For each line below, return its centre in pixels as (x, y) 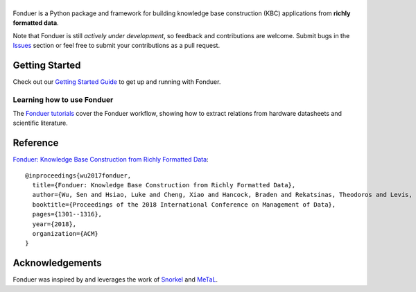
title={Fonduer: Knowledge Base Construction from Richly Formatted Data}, (164, 185)
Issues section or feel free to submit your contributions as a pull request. (116, 45)
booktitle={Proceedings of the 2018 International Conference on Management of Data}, (184, 204)
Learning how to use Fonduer (63, 99)
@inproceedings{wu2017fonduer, (78, 175)
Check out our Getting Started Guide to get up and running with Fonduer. (117, 81)
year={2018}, (54, 224)
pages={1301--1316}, (67, 214)
